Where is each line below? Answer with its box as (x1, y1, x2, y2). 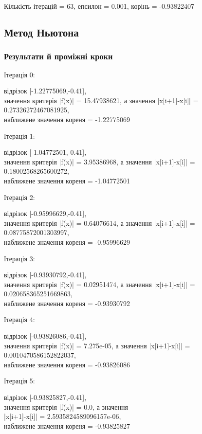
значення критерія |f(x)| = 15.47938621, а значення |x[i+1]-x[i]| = (4, 95, 199, 105)
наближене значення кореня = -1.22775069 (4, 114, 130, 124)
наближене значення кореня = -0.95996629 (4, 236, 130, 247)
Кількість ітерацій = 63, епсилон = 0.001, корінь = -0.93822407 (4, 1, 194, 11)
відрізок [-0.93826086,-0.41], (4, 331, 87, 341)
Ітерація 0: (4, 69, 35, 79)
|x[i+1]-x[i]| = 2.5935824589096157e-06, (4, 411, 121, 421)
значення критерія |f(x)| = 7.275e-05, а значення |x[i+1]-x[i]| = (4, 340, 190, 350)
